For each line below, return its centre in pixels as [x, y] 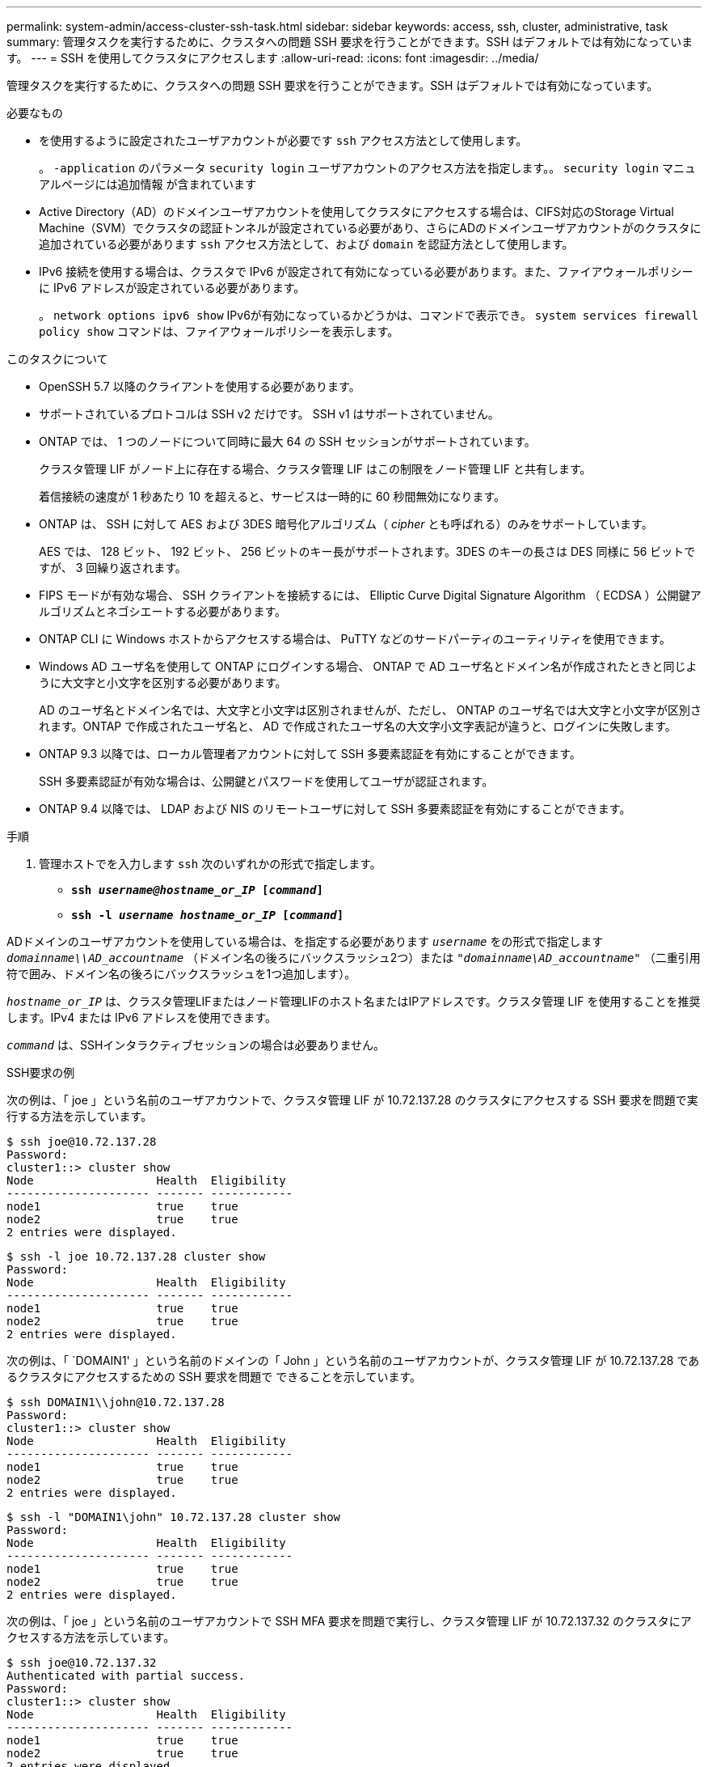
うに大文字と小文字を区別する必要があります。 [163, 682]
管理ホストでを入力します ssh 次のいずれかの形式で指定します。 [210, 864]
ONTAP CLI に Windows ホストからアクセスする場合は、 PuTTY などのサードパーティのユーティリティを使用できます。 [355, 639]
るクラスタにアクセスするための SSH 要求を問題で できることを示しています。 [214, 1377]
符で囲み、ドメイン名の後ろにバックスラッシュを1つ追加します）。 [181, 974]
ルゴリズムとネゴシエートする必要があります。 [163, 611]
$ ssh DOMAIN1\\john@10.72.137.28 [116, 1402]
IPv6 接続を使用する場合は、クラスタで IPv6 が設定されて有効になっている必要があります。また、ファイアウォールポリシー [366, 271]
